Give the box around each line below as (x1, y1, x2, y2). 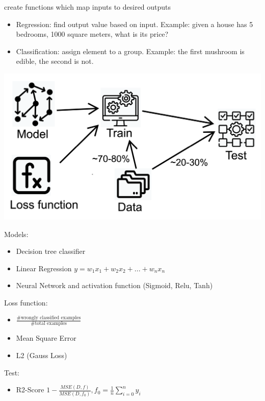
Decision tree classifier (16, 246, 86, 256)
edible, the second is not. (16, 56, 94, 66)
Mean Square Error (16, 333, 76, 343)
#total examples (31, 321, 67, 326)
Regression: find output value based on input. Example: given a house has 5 (16, 18, 253, 29)
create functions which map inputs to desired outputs (4, 2, 171, 12)
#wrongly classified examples (16, 315, 81, 321)
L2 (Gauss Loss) (16, 349, 67, 360)
